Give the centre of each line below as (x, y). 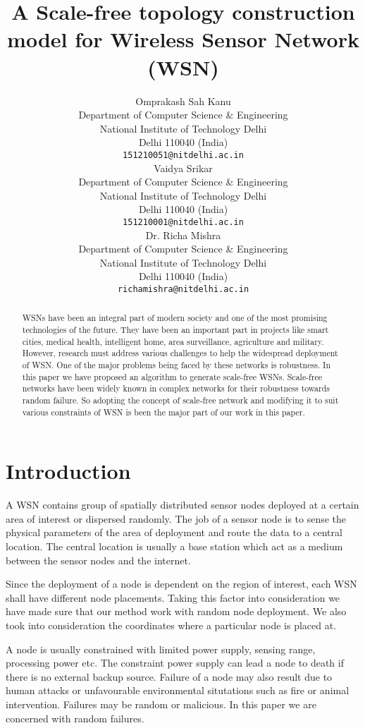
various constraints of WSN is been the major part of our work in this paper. (163, 412)
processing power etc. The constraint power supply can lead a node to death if (175, 663)
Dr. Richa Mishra (183, 235)
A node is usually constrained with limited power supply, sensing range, (161, 649)
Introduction (68, 471)
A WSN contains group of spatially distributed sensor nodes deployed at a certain (182, 505)
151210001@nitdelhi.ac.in (183, 222)
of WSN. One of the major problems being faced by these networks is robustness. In (177, 365)
